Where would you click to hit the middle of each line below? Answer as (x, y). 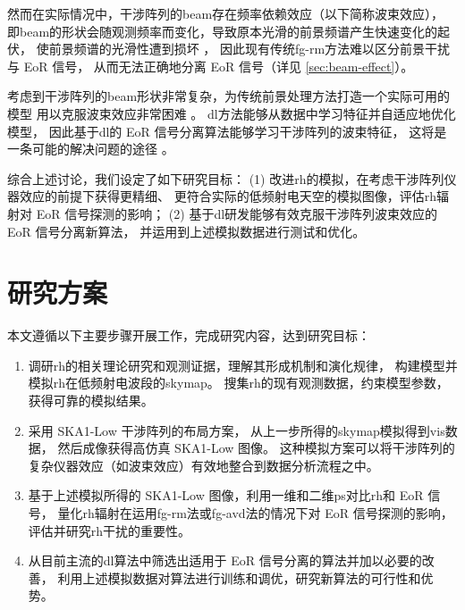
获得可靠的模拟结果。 (91, 401)
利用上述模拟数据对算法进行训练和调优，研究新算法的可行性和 (239, 577)
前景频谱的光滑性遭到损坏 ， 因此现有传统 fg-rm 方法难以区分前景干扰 (249, 49)
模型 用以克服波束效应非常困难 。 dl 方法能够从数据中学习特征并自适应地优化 (232, 113)
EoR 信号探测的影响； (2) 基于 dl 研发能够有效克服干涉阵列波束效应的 (237, 213)
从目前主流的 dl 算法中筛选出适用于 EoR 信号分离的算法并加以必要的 (225, 560)
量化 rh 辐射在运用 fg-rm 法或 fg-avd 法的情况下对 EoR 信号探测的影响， (255, 513)
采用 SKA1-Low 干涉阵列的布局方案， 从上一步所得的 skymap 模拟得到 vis (237, 430)
